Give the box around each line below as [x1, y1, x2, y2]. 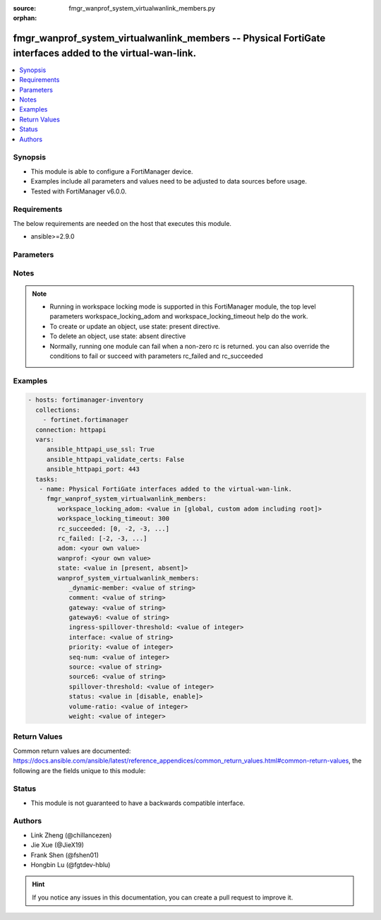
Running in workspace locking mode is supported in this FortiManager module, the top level [49, 302, 317, 311]
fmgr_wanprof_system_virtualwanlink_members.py [68, 4, 215, 12]
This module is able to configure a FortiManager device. [30, 167, 193, 176]
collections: [35, 406, 80, 414]
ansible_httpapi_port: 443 [46, 465, 140, 473]
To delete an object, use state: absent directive [49, 332, 186, 340]
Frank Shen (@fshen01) [30, 851, 99, 859]
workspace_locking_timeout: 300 [57, 515, 169, 522]
